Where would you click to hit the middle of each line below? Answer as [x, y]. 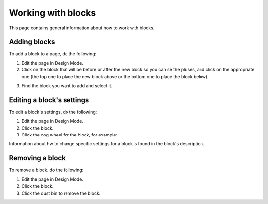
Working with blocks [53, 13]
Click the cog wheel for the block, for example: [69, 135]
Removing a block [37, 158]
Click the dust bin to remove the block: [61, 193]
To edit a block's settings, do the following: [53, 112]
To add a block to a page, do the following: [53, 54]
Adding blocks [32, 42]
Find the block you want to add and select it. [67, 86]
